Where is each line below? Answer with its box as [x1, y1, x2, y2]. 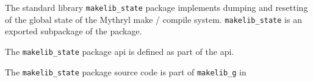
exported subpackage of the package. [5, 25, 142, 37]
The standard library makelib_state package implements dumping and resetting [5, 1, 308, 13]
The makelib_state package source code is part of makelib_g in [5, 65, 246, 78]
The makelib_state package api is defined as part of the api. [5, 45, 234, 57]
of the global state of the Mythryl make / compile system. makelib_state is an [5, 13, 302, 25]
